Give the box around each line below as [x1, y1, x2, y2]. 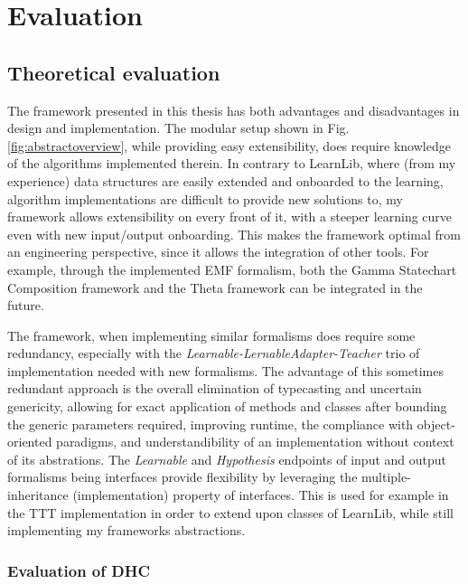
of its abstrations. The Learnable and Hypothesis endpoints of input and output [7, 449, 447, 468]
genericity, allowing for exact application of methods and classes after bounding [7, 397, 447, 416]
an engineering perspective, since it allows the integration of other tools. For [7, 242, 429, 261]
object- [417, 414, 455, 433]
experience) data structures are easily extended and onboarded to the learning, [7, 171, 444, 190]
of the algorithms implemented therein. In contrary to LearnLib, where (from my [7, 154, 456, 173]
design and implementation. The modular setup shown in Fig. [7, 118, 350, 137]
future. [7, 296, 44, 315]
